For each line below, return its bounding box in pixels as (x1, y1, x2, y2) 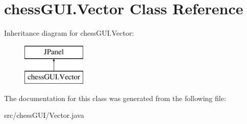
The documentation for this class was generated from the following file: (4, 92, 226, 103)
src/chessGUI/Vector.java (4, 110, 84, 120)
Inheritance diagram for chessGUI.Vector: (4, 28, 134, 38)
